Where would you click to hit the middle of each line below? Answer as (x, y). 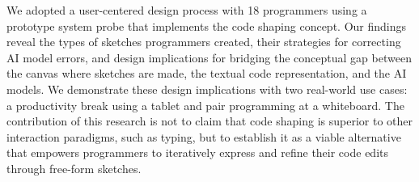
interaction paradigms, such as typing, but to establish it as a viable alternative (204, 136)
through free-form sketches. (74, 168)
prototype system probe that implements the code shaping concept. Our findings (207, 25)
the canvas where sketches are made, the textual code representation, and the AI (207, 73)
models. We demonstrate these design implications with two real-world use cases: (207, 89)
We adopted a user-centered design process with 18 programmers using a (187, 10)
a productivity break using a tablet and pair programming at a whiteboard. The (205, 105)
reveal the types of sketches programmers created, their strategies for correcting (204, 42)
